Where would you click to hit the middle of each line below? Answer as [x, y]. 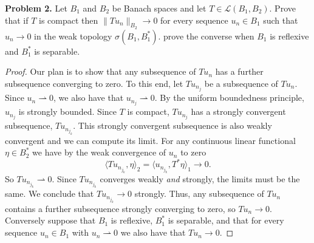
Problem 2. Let [36, 8]
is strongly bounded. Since [68, 111]
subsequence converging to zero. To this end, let [94, 83]
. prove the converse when [206, 36]
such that [281, 20]
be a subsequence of [241, 83]
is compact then [69, 20]
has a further [239, 71]
